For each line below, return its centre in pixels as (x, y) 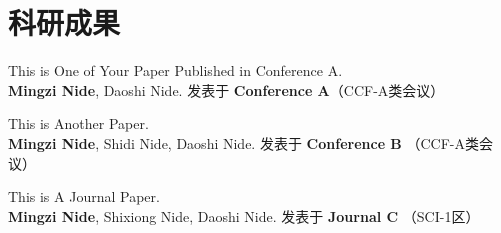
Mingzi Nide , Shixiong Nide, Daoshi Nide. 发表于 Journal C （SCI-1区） (244, 215)
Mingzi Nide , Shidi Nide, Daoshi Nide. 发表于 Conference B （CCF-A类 (244, 142)
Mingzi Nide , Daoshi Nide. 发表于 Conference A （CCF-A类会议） (226, 89)
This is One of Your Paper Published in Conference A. (175, 70)
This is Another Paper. (78, 123)
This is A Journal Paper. (84, 196)
